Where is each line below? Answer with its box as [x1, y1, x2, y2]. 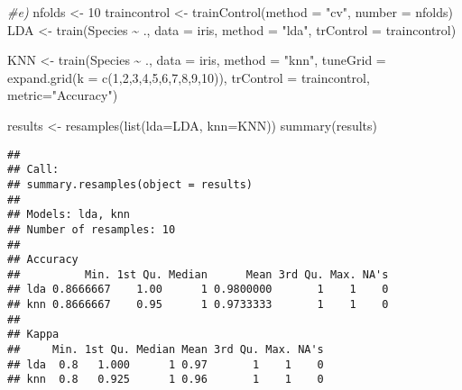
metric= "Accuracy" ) [7, 86, 118, 104]
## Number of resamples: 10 [7, 222, 176, 236]
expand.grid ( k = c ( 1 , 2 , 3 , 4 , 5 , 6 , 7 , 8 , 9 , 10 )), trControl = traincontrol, [7, 68, 370, 86]
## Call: [7, 163, 60, 177]
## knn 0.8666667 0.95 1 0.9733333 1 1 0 [7, 298, 389, 312]
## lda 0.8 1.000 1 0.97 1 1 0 [7, 358, 324, 371]
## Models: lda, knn [7, 208, 131, 222]
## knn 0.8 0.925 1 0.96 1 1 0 [7, 373, 324, 386]
